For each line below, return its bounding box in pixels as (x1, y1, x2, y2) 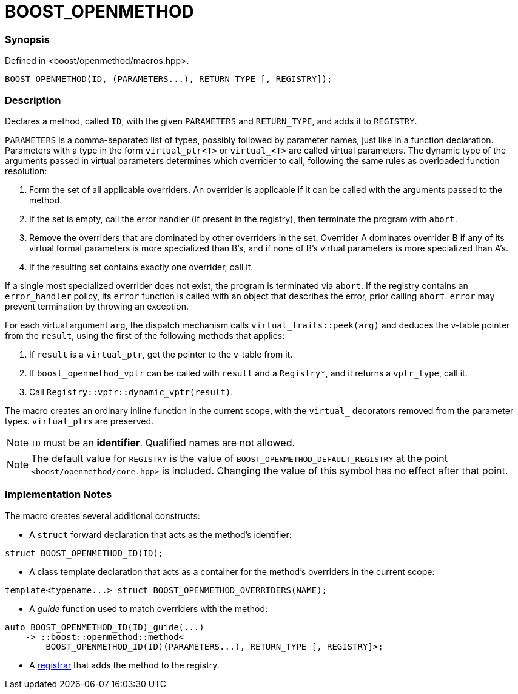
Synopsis (5, 33, 50, 46)
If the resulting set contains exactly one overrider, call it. (29, 261, 254, 272)
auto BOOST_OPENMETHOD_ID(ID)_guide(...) (5, 622, 204, 632)
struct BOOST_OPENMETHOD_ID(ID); (5, 548, 164, 558)
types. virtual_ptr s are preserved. (5, 415, 154, 426)
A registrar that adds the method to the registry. (29, 659, 220, 670)
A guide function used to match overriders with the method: (29, 603, 268, 614)
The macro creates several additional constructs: (5, 510, 200, 521)
